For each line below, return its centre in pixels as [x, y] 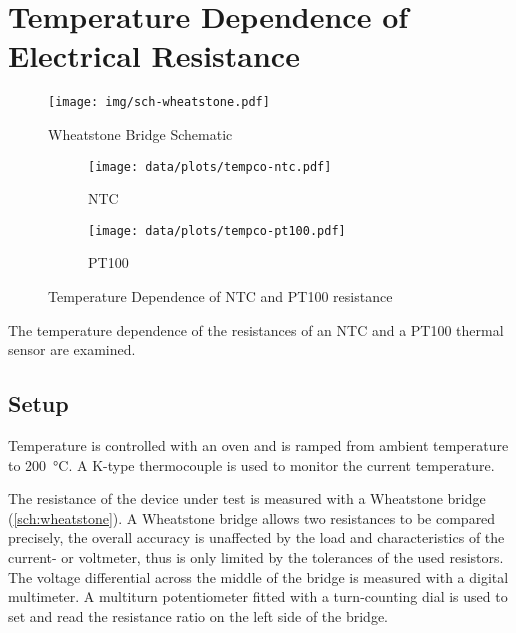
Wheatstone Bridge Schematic [140, 133]
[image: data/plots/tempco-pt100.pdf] [217, 230]
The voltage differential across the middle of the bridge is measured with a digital [258, 576]
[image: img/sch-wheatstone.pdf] [159, 102]
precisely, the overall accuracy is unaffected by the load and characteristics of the [256, 537]
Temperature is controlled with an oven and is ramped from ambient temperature [258, 445]
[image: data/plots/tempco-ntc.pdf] [210, 166]
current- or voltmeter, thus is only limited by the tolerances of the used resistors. [256, 557]
